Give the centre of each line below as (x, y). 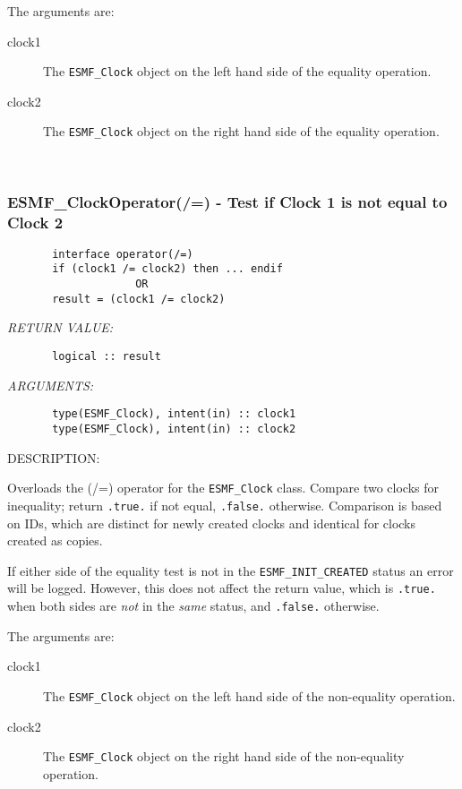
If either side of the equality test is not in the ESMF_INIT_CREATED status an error (231, 570)
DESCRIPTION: (54, 457)
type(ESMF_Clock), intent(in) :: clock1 (174, 414)
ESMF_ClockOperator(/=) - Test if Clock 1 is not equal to (227, 201)
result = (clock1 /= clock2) (139, 299)
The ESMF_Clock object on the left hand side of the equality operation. (237, 71)
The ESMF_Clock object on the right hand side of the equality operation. (241, 131)
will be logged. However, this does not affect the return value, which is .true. (222, 588)
